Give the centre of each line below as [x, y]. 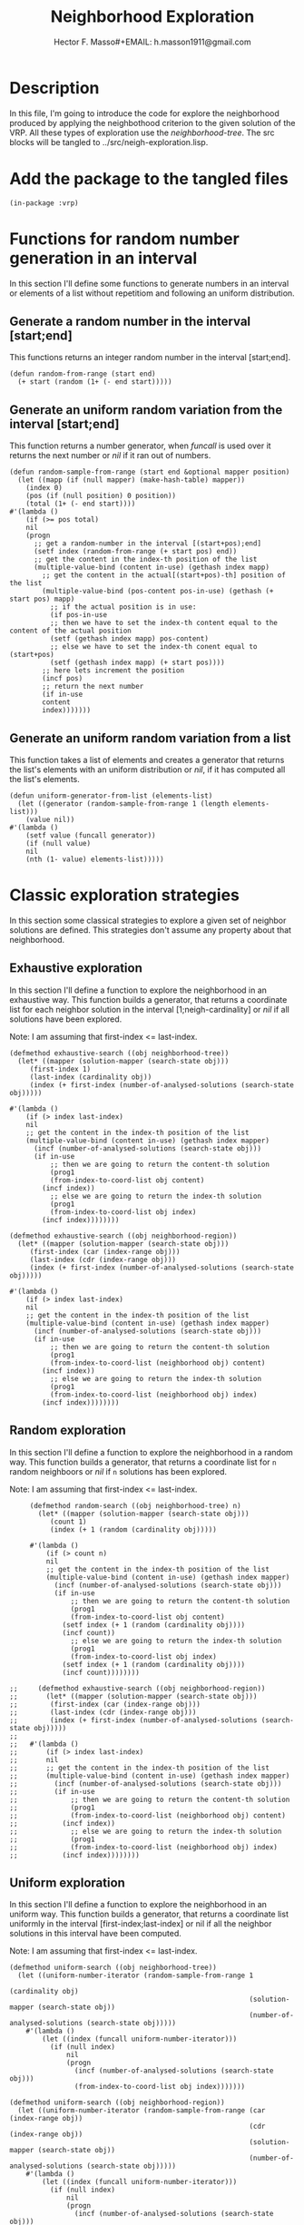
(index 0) [44, 488]
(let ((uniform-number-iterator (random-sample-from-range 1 [136, 1975]
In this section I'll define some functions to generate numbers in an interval [149, 283]
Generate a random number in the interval [130, 321]
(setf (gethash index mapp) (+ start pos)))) [137, 663]
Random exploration [68, 1431]
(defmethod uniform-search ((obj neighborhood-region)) [117, 2102]
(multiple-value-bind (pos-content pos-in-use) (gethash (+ [158, 592]
